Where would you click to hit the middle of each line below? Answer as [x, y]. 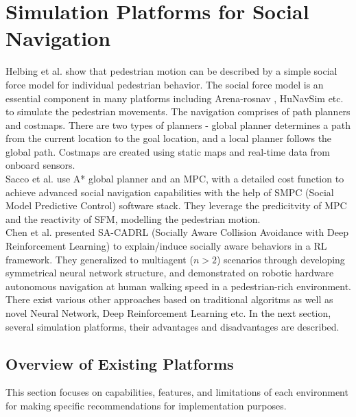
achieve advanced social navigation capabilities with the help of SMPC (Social [170, 192]
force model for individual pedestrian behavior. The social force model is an [165, 84]
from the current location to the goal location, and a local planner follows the [169, 138]
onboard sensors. [40, 165]
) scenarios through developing [281, 259]
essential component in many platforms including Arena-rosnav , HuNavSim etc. [175, 98]
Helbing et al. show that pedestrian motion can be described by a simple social [171, 71]
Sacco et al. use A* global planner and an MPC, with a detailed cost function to [175, 179]
